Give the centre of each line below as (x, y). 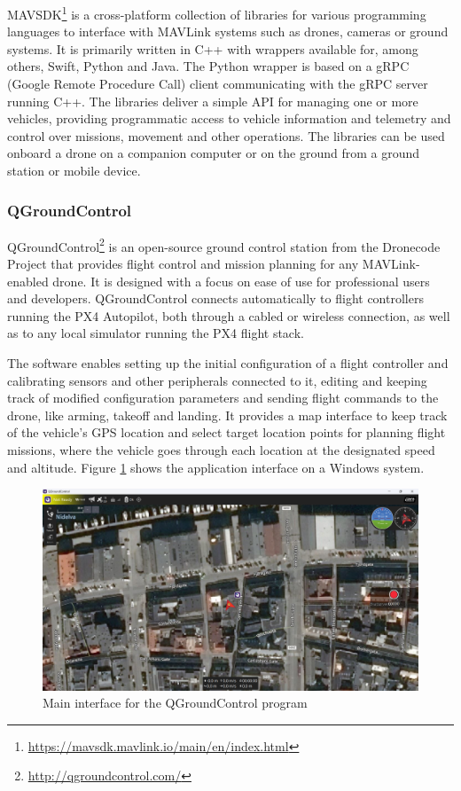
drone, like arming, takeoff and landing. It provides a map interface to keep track (227, 415)
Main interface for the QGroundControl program (175, 703)
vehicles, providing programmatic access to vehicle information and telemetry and (229, 118)
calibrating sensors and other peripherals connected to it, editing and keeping (217, 380)
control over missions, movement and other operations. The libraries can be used (226, 135)
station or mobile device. (74, 170)
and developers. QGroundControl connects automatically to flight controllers (215, 298)
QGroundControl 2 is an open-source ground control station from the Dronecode (224, 245)
